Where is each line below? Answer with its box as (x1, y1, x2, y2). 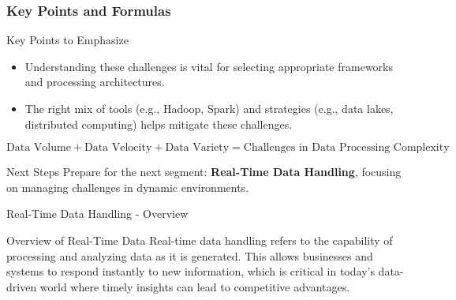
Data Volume (6, 142, 71, 154)
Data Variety (165, 142, 230, 154)
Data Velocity (84, 142, 152, 154)
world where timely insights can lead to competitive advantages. (39, 278, 350, 294)
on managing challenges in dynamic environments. (6, 178, 249, 195)
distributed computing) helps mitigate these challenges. (24, 115, 293, 132)
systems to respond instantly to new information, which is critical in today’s (6, 263, 375, 279)
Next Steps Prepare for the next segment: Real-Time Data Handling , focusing (6, 163, 402, 180)
